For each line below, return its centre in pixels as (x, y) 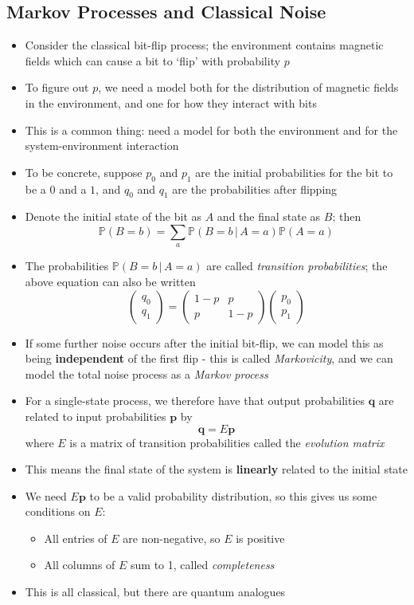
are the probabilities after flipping (255, 189)
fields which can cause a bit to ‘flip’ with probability (153, 60)
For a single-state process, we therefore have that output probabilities (195, 401)
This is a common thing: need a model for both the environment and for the (211, 130)
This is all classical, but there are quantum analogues (155, 592)
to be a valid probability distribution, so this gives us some (233, 495)
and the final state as (269, 216)
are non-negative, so (172, 538)
